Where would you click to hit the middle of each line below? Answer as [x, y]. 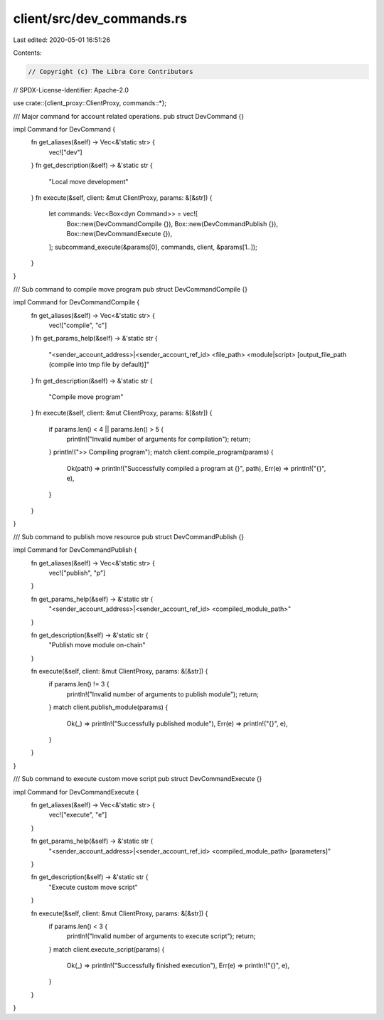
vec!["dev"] [66, 152]
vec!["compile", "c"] [78, 325]
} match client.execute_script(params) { [107, 949]
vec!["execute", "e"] [78, 815]
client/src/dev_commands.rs [100, 18]
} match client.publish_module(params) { [108, 707]
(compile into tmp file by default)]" [99, 365]
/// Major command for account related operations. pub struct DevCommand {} [129, 116]
